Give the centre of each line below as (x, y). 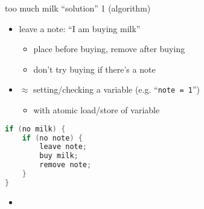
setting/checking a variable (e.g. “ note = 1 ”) (116, 89)
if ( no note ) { (52, 138)
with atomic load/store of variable (97, 110)
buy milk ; (59, 156)
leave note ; (63, 147)
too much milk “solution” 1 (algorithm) (78, 8)
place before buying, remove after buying (109, 49)
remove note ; (65, 165)
